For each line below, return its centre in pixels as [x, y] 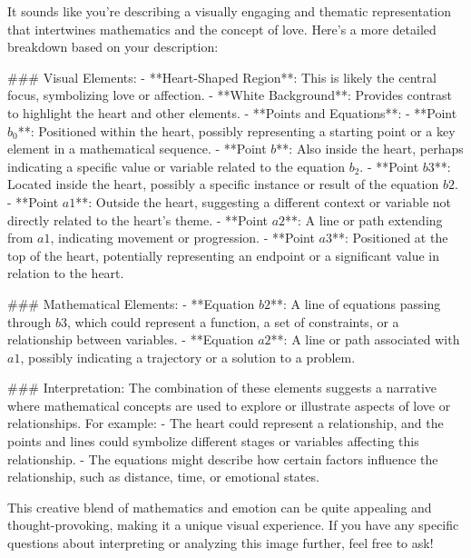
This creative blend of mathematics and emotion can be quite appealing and [220, 507]
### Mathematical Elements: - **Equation [131, 303]
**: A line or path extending [364, 219]
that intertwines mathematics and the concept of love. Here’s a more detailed [222, 29]
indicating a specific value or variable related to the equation [176, 166]
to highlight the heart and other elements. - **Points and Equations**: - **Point [232, 112]
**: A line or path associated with [365, 339]
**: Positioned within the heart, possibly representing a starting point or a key [236, 130]
